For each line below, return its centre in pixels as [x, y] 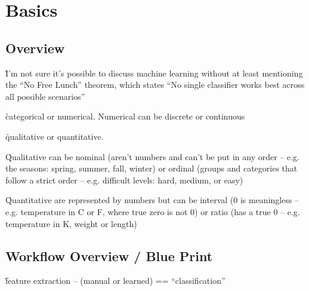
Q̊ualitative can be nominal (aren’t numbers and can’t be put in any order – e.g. [152, 156]
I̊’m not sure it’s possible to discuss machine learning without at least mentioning [154, 73]
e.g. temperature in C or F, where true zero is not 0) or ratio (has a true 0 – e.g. [153, 211]
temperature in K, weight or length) [71, 223]
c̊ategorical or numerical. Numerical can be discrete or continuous [125, 116]
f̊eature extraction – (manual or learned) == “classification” [115, 281]
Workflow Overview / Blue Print [109, 255]
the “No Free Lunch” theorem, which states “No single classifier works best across [155, 85]
